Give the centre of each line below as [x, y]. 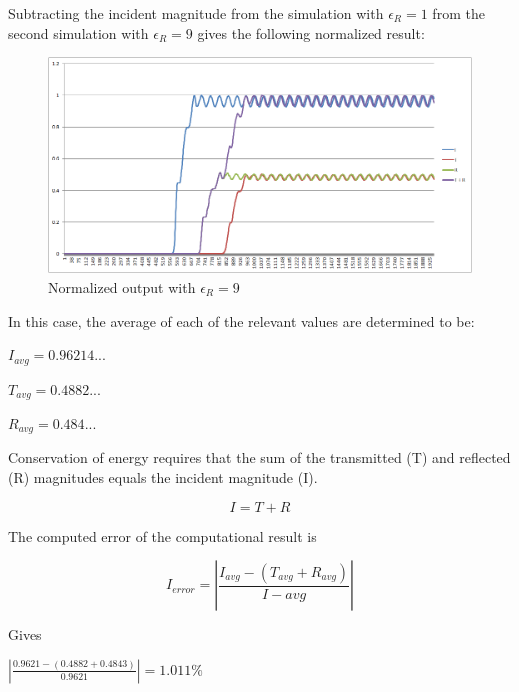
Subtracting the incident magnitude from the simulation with [196, 13]
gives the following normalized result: [311, 32]
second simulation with [78, 32]
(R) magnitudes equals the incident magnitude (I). [163, 477]
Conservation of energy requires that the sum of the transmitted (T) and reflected [259, 457]
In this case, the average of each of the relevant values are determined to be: [241, 320]
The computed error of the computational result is [162, 535]
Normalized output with [122, 286]
